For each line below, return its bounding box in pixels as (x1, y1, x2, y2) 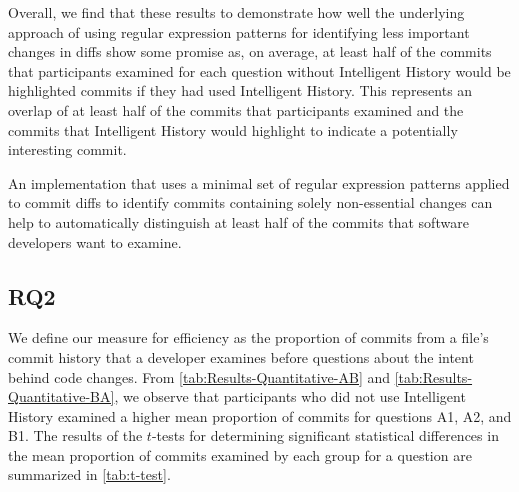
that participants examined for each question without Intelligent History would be (8, 60, 511, 81)
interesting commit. (8, 139, 127, 160)
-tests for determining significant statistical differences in (151, 425, 499, 446)
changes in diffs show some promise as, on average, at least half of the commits (8, 41, 492, 62)
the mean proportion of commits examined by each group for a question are (8, 444, 472, 465)
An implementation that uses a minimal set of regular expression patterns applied (8, 172, 510, 193)
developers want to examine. (8, 231, 182, 252)
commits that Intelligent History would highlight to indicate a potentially (8, 119, 458, 140)
